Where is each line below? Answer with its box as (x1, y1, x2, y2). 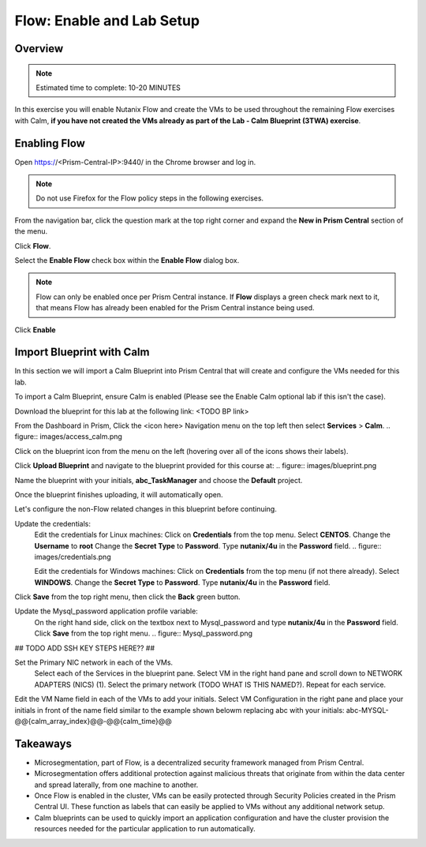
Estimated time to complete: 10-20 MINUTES (35, 83, 181, 92)
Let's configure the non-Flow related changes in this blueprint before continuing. (14, 504, 278, 514)
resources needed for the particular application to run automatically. (34, 824, 256, 834)
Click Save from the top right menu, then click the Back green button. (14, 592, 241, 602)
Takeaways (14, 736, 73, 750)
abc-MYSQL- (346, 705, 390, 714)
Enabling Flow (14, 137, 86, 150)
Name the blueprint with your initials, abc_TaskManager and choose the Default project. (14, 475, 303, 485)
